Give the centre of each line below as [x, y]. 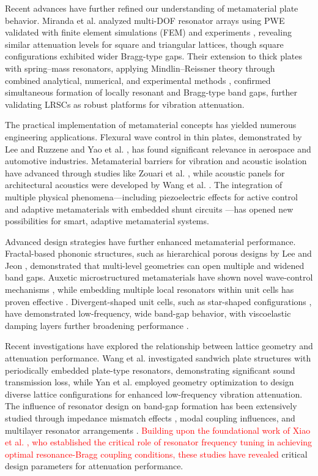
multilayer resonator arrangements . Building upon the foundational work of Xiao [158, 430]
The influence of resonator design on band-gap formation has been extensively [151, 406]
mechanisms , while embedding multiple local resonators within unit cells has [150, 289]
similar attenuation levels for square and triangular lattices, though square [144, 44]
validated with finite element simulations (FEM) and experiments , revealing [148, 32]
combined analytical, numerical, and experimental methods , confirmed [138, 80]
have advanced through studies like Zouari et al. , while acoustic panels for [145, 172]
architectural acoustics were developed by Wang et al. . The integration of [144, 185]
